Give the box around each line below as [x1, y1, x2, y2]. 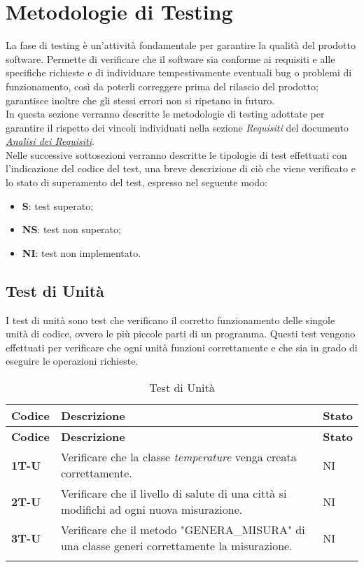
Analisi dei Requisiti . [6, 134, 94, 148]
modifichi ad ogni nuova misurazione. [60, 501, 243, 518]
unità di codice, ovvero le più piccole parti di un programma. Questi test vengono [6, 326, 356, 341]
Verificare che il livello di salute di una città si [60, 485, 287, 502]
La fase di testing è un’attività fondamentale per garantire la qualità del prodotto [6, 38, 356, 52]
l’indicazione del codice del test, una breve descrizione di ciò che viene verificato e [6, 161, 356, 176]
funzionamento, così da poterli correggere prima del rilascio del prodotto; [6, 78, 318, 93]
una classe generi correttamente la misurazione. [60, 538, 293, 554]
